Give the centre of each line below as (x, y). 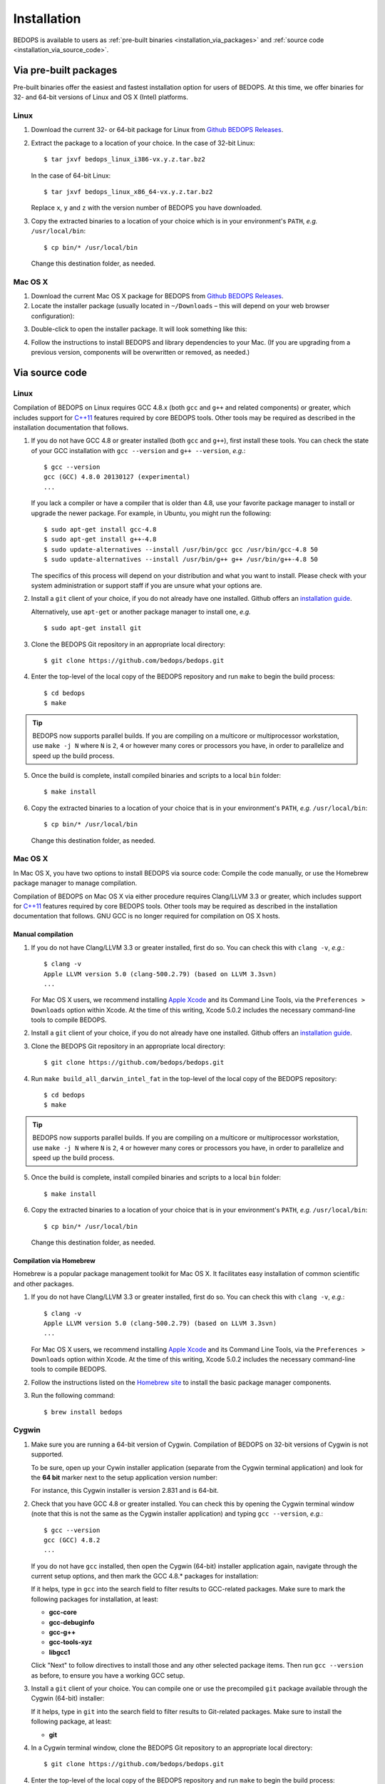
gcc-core (63, 1612)
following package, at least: (71, 1722)
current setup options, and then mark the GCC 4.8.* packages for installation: (145, 1576)
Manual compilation (43, 934)
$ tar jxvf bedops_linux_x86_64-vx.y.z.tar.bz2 (128, 192)
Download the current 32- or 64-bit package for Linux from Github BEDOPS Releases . (157, 130)
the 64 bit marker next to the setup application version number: (124, 1477)
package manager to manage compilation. (75, 883)
